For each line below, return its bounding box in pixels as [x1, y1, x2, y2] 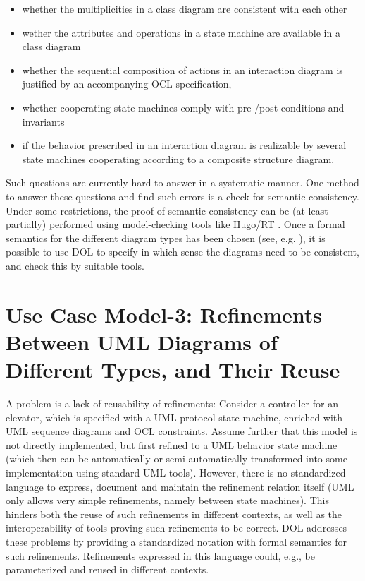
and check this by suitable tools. [6, 258, 145, 272]
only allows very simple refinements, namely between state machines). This [6, 493, 329, 508]
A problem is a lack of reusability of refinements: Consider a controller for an [6, 396, 338, 410]
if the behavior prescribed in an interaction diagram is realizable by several [22, 138, 347, 152]
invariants [22, 114, 65, 128]
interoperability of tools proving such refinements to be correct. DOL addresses [6, 520, 347, 535]
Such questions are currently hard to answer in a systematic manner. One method [6, 175, 359, 190]
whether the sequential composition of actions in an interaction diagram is [22, 62, 343, 77]
